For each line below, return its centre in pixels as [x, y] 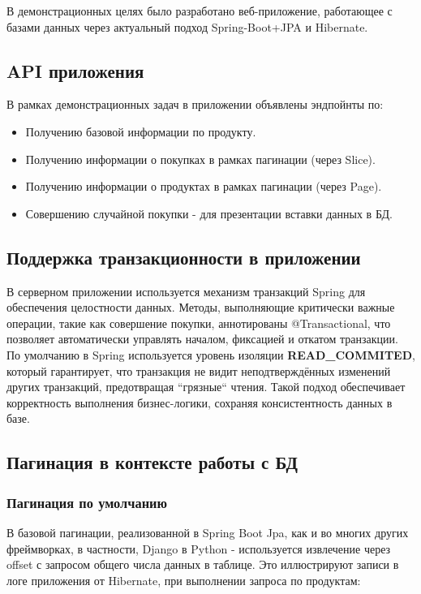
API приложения [75, 70]
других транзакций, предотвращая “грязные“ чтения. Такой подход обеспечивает [206, 387]
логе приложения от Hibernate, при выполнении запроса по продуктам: [184, 580]
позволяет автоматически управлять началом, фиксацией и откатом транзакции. [202, 339]
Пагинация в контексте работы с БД [152, 462]
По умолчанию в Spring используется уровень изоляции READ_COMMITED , [211, 354]
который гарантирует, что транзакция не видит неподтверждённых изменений [199, 370]
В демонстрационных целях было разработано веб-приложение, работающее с [200, 11]
